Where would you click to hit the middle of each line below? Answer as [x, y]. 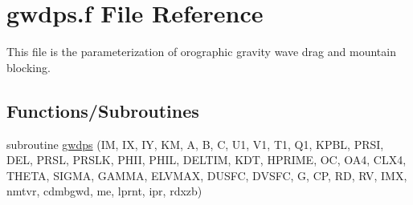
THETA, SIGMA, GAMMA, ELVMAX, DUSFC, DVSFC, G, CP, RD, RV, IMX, [207, 175]
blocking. [29, 67]
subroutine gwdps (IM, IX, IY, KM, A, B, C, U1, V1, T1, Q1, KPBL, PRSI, [195, 144]
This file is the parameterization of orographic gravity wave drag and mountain [201, 52]
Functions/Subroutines [103, 110]
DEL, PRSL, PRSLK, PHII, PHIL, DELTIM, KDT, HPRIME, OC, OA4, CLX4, [206, 160]
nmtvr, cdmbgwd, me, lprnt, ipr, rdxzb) [104, 191]
